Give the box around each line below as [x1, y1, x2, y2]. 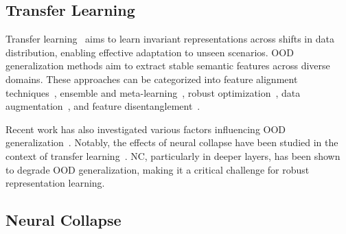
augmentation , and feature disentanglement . [5, 99, 200, 113]
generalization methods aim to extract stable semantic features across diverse [5, 58, 330, 73]
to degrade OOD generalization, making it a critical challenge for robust [5, 162, 310, 176]
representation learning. [5, 176, 105, 190]
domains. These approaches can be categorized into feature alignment [5, 71, 298, 86]
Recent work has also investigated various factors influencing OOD [5, 121, 286, 136]
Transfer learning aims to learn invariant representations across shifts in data [5, 32, 334, 46]
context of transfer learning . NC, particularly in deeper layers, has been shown [5, 148, 341, 163]
